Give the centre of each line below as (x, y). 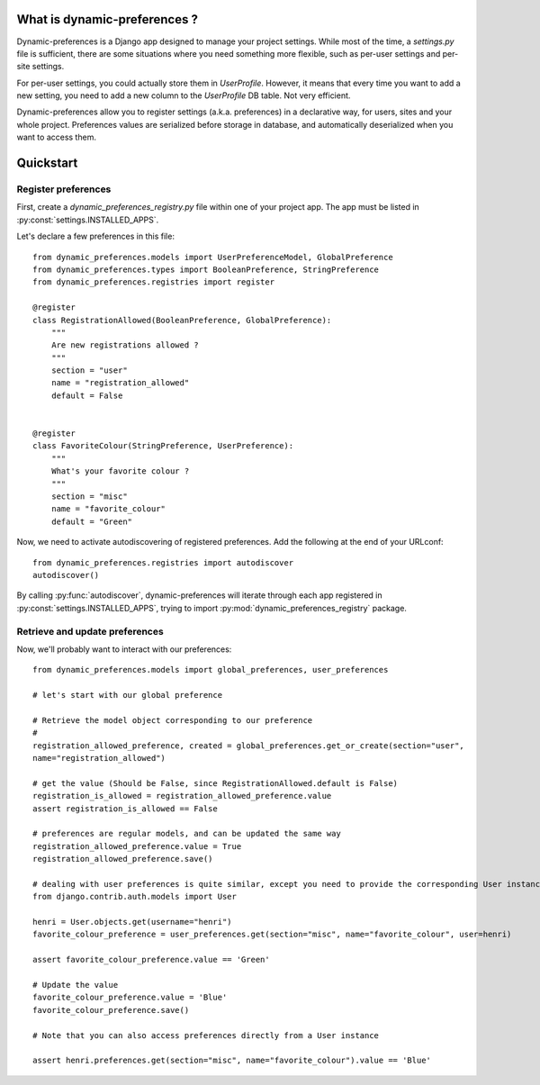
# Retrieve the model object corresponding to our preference (173, 720)
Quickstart (47, 163)
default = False (87, 395)
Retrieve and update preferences (90, 631)
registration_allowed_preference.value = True (137, 846)
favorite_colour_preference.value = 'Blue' (130, 998)
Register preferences (64, 189)
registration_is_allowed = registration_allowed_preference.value (182, 796)
